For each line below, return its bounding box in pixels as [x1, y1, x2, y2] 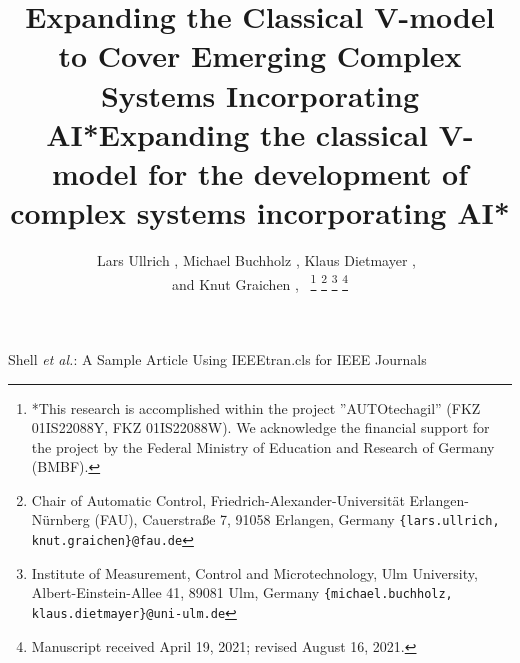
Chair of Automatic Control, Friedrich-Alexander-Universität [31, 489, 405, 510]
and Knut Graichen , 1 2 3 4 [172, 270, 348, 294]
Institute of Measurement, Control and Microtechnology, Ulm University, [31, 562, 478, 583]
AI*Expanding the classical [46, 113, 429, 154]
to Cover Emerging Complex [58, 35, 462, 76]
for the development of [148, 152, 469, 193]
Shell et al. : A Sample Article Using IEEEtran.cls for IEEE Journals [8, 348, 427, 369]
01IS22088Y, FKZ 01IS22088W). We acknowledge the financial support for [31, 417, 490, 438]
